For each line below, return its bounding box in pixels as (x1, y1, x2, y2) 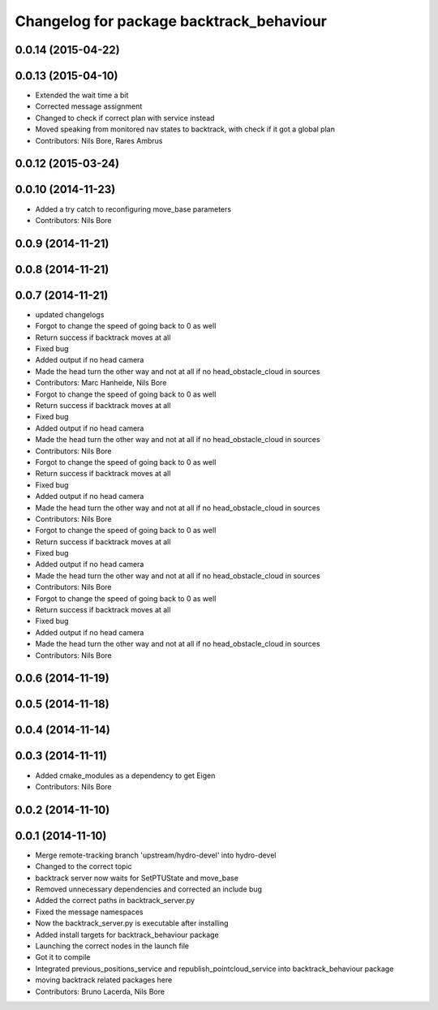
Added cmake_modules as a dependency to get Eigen (35, 771, 216, 780)
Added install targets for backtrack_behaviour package (35, 930, 219, 939)
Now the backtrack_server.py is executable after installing (35, 918, 229, 928)
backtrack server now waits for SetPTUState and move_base (35, 873, 239, 883)
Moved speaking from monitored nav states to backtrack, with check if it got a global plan (35, 124, 336, 134)
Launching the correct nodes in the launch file (35, 941, 190, 951)
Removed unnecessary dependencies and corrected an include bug (35, 884, 263, 894)
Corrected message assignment (35, 101, 143, 111)
